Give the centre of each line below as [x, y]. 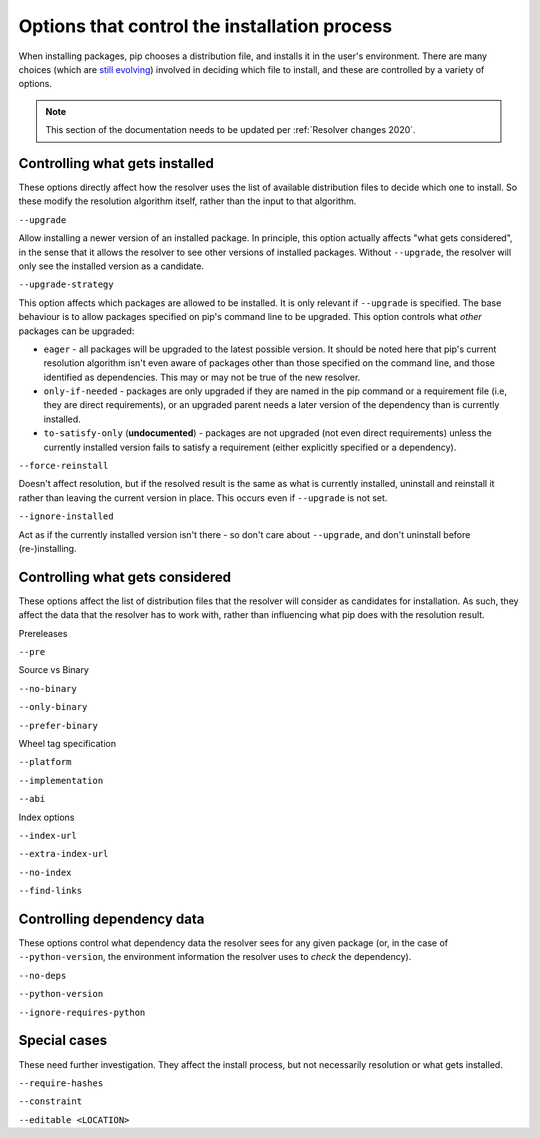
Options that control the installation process [205, 26]
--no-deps [42, 975]
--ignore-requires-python [82, 1012]
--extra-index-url [63, 854]
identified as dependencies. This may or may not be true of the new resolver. [202, 377]
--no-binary [47, 688]
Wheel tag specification [67, 744]
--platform [45, 762]
